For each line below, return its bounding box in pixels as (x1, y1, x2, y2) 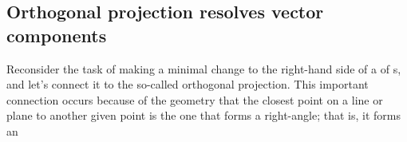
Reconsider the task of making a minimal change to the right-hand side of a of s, (6, 60, 401, 77)
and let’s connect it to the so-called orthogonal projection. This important (6, 76, 369, 93)
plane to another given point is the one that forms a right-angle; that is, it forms (6, 107, 401, 124)
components (6, 22, 107, 47)
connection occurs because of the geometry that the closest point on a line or (6, 91, 383, 108)
